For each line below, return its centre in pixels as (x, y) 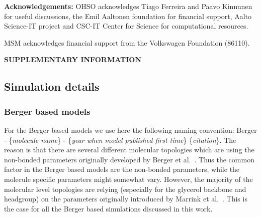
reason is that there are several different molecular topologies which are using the (129, 150)
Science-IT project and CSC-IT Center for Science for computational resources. (126, 26)
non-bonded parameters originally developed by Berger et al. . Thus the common (129, 159)
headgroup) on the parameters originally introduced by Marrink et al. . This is (126, 199)
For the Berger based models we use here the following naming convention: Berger (130, 130)
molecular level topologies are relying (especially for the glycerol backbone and (125, 189)
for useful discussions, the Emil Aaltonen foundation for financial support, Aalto (128, 16)
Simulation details (52, 86)
